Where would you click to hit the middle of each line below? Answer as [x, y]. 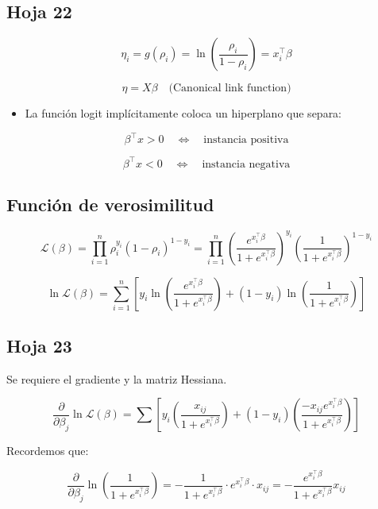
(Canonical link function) [230, 89]
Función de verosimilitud [110, 204]
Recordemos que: [48, 451]
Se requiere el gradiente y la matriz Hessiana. [117, 378]
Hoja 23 [39, 345]
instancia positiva [246, 140]
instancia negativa [246, 164]
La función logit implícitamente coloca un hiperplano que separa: [183, 113]
